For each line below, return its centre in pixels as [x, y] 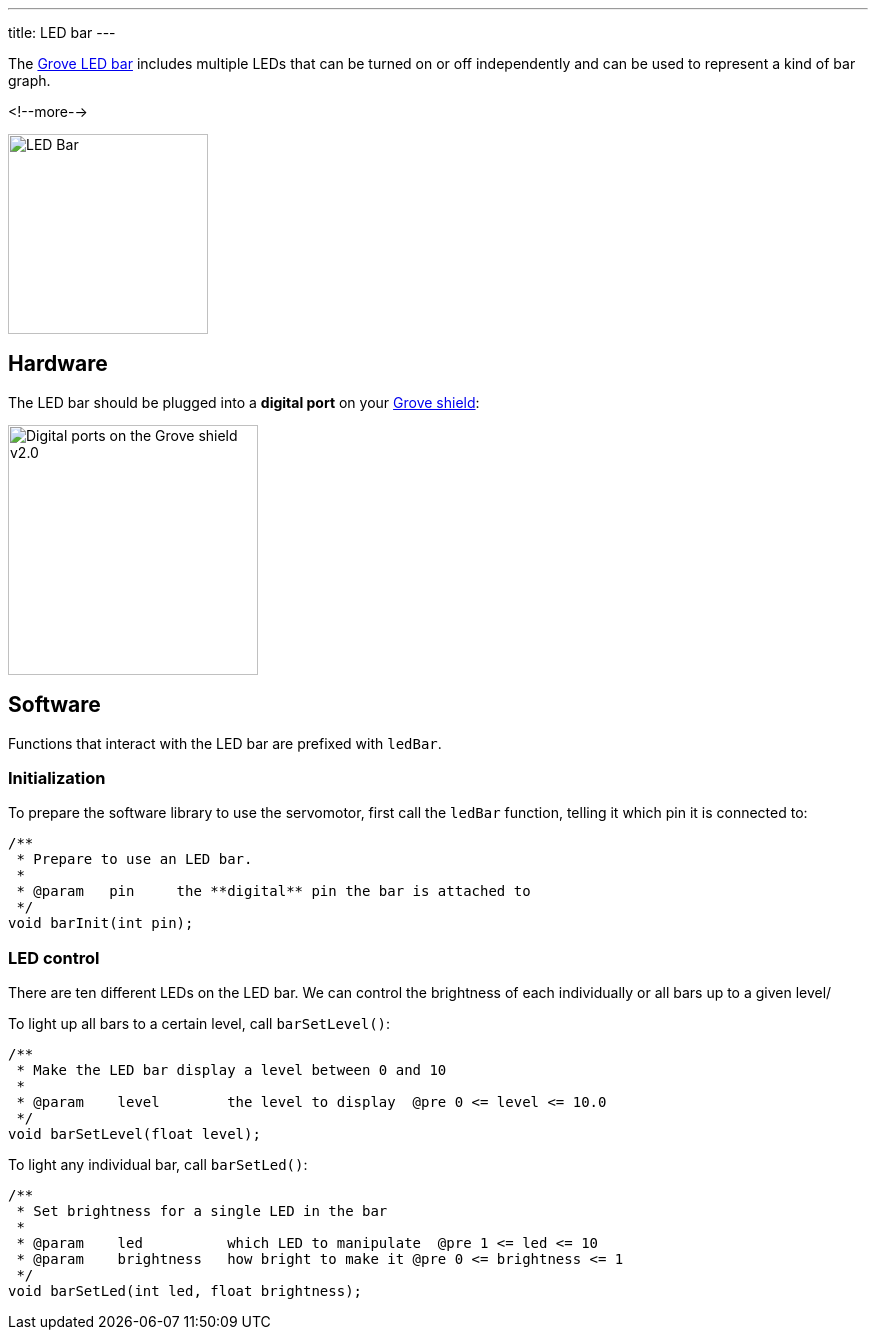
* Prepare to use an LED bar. [134, 859]
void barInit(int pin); [101, 923]
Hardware [58, 364]
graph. [29, 80]
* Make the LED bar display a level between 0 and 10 [231, 1070]
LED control [54, 957]
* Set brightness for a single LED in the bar [202, 1211]
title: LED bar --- [62, 32]
